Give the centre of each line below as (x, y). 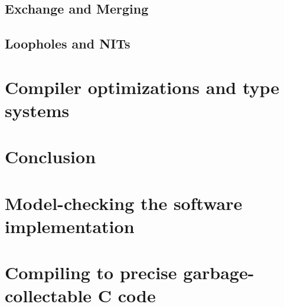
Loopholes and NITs (68, 43)
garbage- (219, 272)
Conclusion (50, 156)
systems (37, 110)
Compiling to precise (91, 272)
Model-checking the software (124, 203)
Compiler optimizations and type (142, 87)
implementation (70, 226)
